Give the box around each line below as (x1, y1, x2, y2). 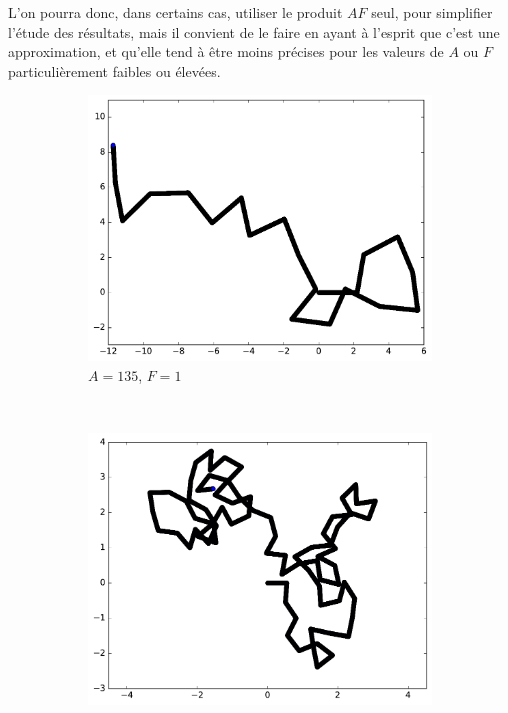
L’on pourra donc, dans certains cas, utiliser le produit (8, 2, 343, 22)
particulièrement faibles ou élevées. (8, 60, 221, 81)
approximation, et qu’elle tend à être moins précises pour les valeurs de (8, 41, 444, 62)
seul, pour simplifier (371, 2, 493, 22)
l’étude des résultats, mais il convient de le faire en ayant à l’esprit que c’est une (8, 21, 500, 42)
